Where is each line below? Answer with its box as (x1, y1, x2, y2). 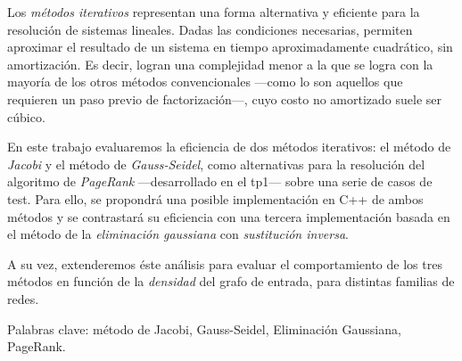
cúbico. (7, 107, 45, 126)
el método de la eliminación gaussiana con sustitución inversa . (7, 225, 349, 243)
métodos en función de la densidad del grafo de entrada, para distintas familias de (7, 272, 455, 291)
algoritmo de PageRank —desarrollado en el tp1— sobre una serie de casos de (7, 172, 433, 191)
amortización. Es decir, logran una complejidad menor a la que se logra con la (7, 54, 433, 73)
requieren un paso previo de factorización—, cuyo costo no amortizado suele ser (7, 89, 442, 108)
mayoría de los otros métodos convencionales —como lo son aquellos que (7, 72, 403, 91)
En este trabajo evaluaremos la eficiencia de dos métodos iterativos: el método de (7, 137, 451, 156)
